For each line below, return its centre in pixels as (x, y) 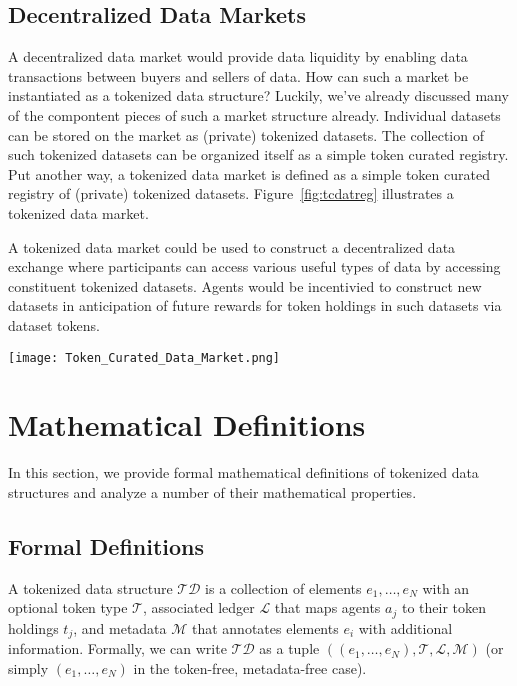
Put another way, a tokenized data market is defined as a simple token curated (249, 173)
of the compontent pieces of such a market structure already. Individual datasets (254, 114)
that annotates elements (265, 627)
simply (28, 667)
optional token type (68, 607)
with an (446, 587)
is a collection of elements (283, 587)
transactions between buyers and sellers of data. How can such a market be (238, 75)
